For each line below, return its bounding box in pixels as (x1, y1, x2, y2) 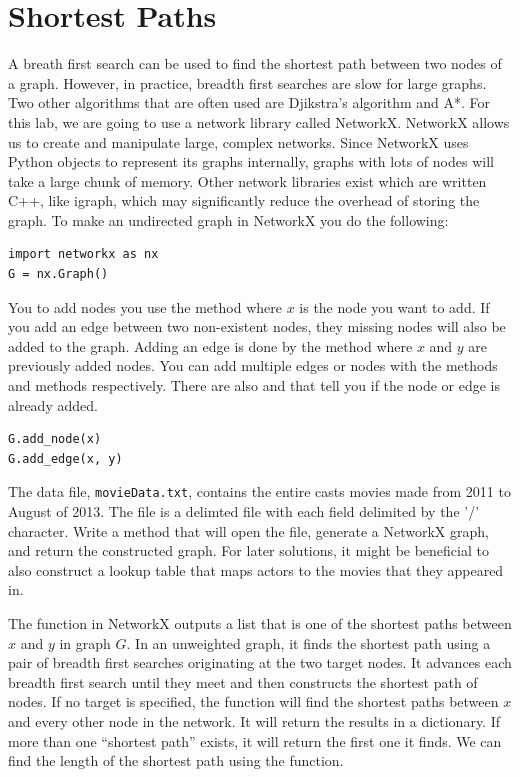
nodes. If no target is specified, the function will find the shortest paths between (8, 691, 499, 712)
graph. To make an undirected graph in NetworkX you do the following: (8, 209, 449, 230)
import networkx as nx (8, 247, 159, 262)
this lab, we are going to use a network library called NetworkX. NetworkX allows (8, 111, 510, 132)
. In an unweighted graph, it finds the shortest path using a (126, 632, 491, 653)
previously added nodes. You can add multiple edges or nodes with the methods (8, 355, 498, 376)
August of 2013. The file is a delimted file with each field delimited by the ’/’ (8, 501, 480, 522)
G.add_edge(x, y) (8, 451, 123, 466)
